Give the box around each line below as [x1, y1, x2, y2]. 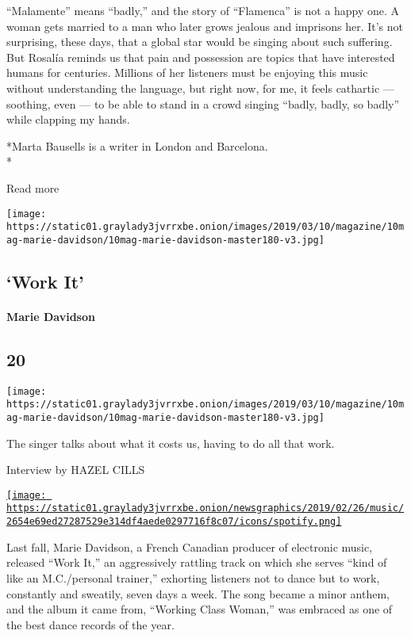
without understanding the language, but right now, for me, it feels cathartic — [6, 79, 394, 96]
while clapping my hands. [6, 111, 130, 128]
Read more [6, 179, 60, 196]
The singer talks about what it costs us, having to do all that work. [6, 434, 335, 451]
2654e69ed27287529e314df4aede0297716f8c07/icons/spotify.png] [6, 516, 342, 528]
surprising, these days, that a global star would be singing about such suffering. [6, 33, 393, 50]
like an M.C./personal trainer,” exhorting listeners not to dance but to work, [6, 569, 380, 586]
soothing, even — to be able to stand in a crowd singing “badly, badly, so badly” [6, 95, 400, 112]
